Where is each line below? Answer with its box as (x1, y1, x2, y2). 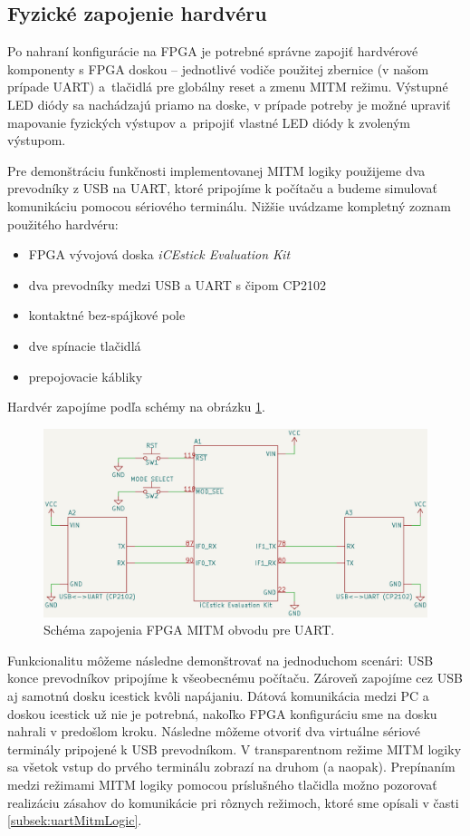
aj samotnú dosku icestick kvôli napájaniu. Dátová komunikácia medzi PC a (7, 685, 429, 705)
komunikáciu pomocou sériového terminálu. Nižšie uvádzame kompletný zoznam (7, 196, 451, 215)
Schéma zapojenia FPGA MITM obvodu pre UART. (43, 620, 335, 639)
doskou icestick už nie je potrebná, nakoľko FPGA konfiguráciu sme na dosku (7, 704, 437, 723)
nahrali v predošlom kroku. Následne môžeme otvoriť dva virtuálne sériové (7, 722, 420, 741)
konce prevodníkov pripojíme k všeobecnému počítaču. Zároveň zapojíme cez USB (7, 668, 463, 687)
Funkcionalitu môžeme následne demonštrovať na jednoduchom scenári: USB (7, 650, 434, 669)
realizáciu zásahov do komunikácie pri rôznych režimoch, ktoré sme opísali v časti (7, 792, 459, 812)
